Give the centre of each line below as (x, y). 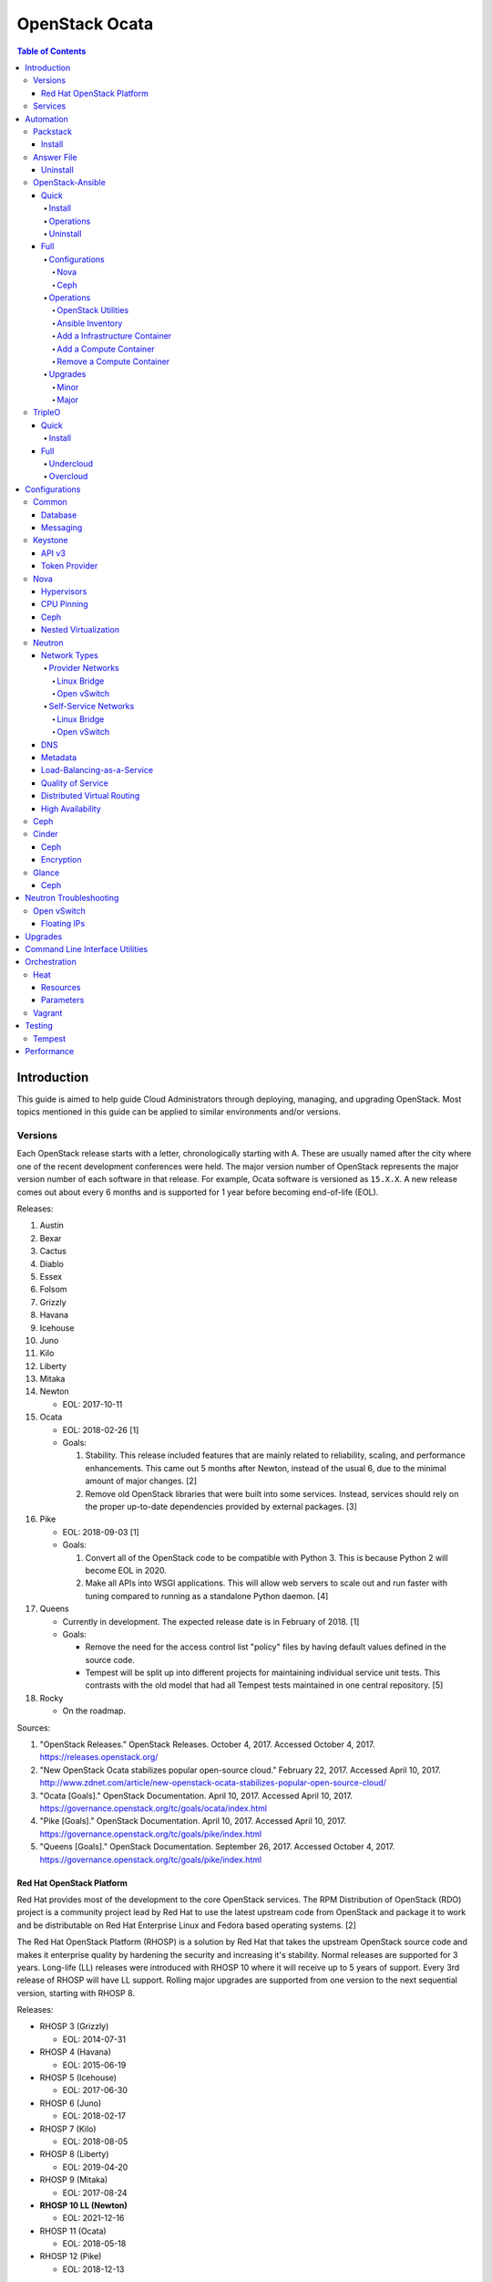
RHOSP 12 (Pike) (71, 2256)
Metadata (59, 758)
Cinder (46, 834)
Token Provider (70, 566)
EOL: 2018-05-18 (94, 2244)
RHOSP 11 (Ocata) (73, 2231)
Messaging (62, 528)
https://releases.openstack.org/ (99, 1757)
